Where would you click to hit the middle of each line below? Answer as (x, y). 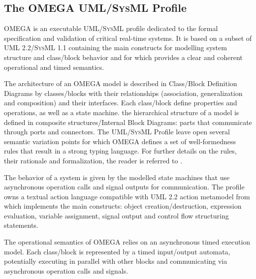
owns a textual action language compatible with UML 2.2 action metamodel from (127, 196)
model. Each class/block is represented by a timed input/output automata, (117, 251)
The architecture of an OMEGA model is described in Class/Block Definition (121, 83)
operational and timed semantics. (54, 67)
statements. (21, 225)
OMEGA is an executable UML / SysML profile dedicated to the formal (111, 28)
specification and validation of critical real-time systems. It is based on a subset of (128, 38)
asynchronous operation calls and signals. (66, 270)
